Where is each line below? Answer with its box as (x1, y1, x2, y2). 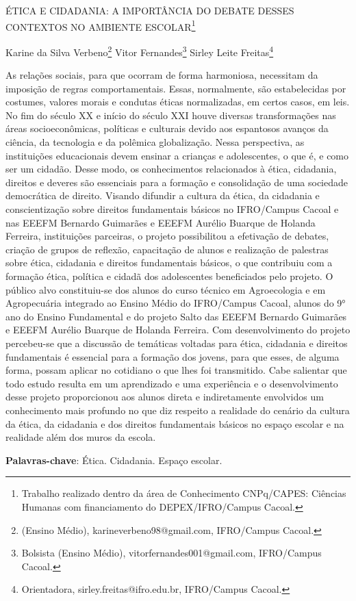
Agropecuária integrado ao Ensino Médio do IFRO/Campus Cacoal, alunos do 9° (5, 296, 346, 310)
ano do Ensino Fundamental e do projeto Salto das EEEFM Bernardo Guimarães (5, 309, 347, 323)
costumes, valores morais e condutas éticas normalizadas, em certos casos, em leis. (5, 94, 350, 109)
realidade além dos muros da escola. (5, 430, 156, 444)
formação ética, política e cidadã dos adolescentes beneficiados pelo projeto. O (5, 269, 333, 283)
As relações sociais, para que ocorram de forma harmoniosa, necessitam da (5, 68, 318, 82)
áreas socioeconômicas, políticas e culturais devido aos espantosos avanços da (5, 121, 329, 136)
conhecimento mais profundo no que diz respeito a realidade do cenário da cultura (5, 402, 350, 417)
